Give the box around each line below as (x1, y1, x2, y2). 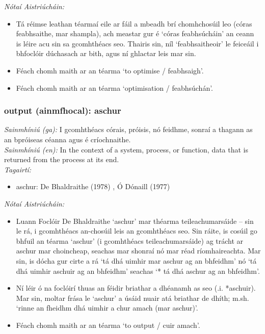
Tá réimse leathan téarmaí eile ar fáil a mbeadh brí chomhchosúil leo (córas (16, 18, 252, 29)
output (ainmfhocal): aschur (4, 104, 121, 117)
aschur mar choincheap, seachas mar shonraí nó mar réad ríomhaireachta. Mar (16, 245, 261, 256)
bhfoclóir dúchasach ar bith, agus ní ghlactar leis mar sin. (16, 48, 196, 59)
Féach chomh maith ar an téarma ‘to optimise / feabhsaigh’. (16, 65, 204, 75)
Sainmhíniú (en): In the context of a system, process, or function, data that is (4, 144, 249, 155)
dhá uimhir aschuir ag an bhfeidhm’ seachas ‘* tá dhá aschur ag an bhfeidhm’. (16, 265, 260, 276)
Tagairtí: (4, 164, 32, 174)
